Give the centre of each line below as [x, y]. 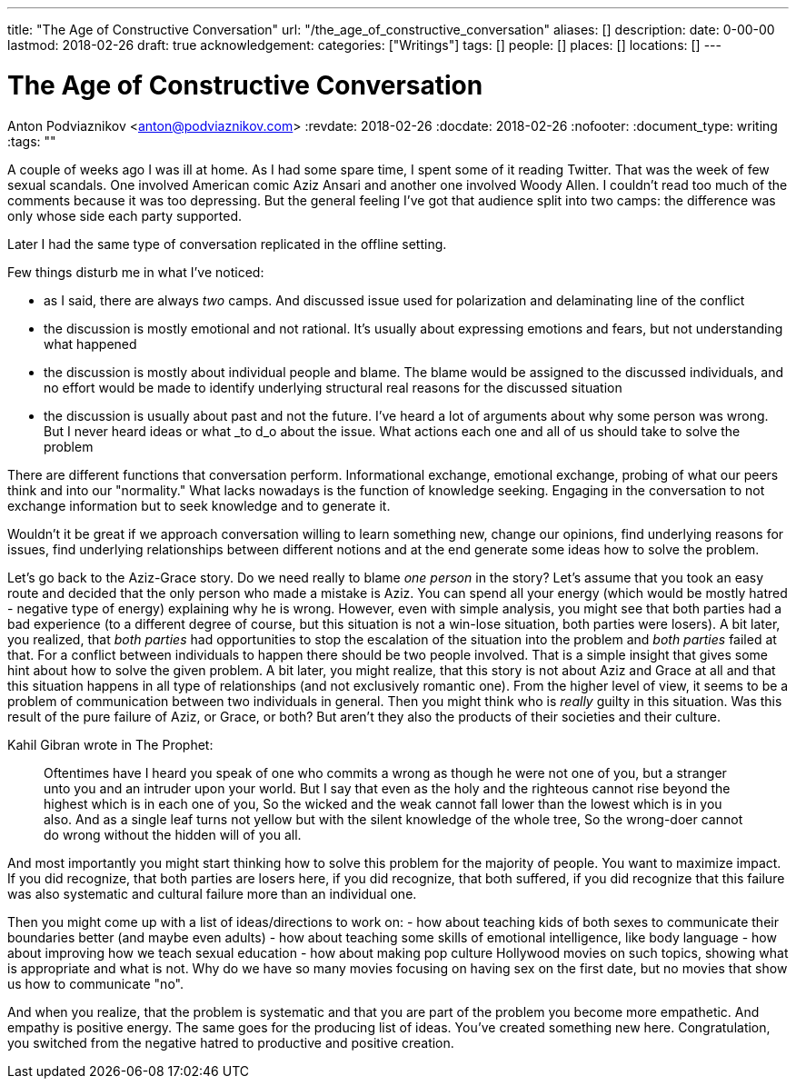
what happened [90, 344]
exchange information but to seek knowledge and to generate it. [199, 505]
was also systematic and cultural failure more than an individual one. [212, 893]
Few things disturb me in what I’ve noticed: [136, 272]
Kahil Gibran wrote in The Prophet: [110, 744]
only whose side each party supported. [125, 215]
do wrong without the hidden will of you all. [173, 834]
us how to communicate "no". [95, 983]
